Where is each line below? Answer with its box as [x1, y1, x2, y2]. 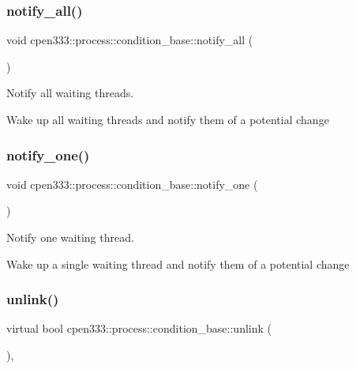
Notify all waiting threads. [6, 85, 134, 101]
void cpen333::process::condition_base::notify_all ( [6, 32, 253, 48]
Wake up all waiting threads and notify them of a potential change [6, 111, 329, 127]
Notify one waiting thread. [6, 229, 134, 245]
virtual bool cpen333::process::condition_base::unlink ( [6, 320, 272, 337]
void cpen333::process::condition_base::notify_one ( [6, 175, 258, 192]
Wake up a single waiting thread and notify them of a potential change [6, 255, 350, 272]
